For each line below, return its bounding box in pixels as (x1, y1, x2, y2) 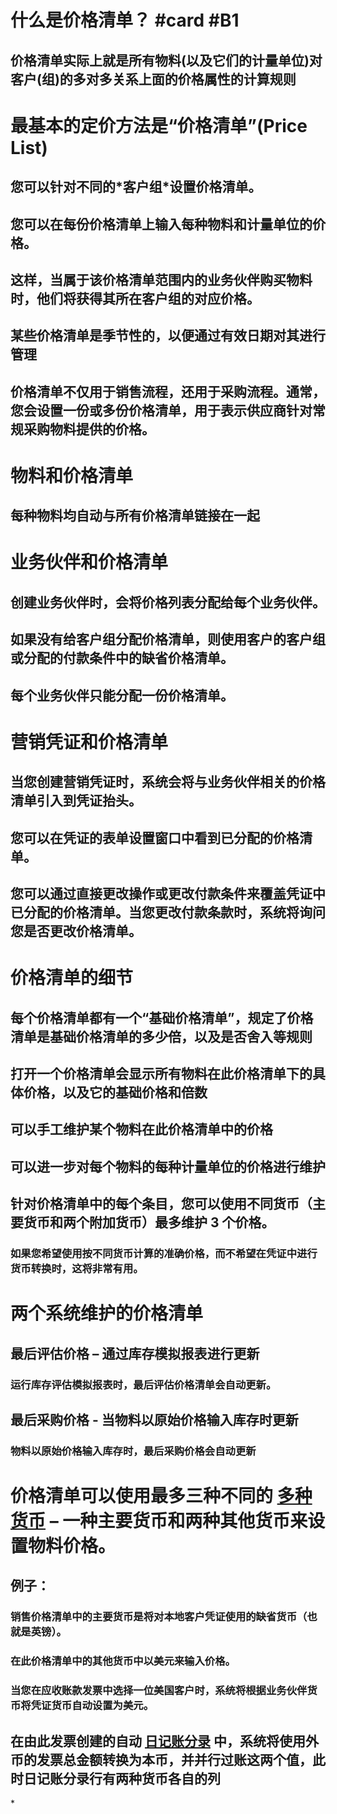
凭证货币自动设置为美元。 (30, 1699, 155, 1713)
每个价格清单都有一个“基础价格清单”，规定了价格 (10, 1009, 314, 1026)
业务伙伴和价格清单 (10, 551, 169, 574)
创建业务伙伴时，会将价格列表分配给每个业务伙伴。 (10, 594, 326, 611)
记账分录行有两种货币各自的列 (36, 1770, 221, 1787)
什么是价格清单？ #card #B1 (10, 9, 240, 32)
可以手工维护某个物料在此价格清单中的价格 (10, 1121, 273, 1138)
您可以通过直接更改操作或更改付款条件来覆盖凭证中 (10, 886, 326, 903)
